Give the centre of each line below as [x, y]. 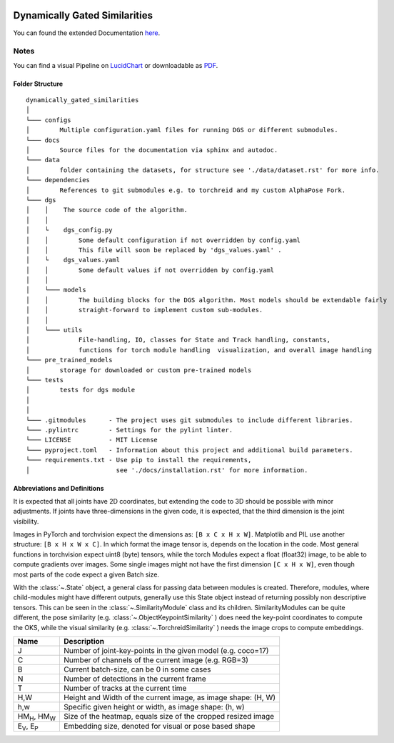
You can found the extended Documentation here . [87, 33]
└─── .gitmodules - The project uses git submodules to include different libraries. [190, 420]
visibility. [26, 521]
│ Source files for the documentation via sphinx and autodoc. [152, 150]
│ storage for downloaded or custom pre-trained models [139, 370]
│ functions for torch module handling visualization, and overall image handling [199, 350]
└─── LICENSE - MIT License [92, 440]
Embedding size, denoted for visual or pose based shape [160, 727]
